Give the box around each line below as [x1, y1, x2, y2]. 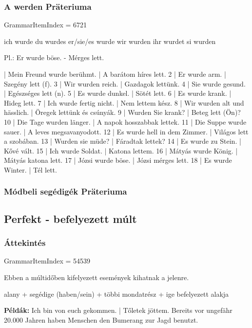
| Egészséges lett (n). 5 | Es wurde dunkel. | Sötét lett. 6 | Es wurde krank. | [4, 88, 232, 98]
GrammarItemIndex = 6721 [4, 20, 87, 30]
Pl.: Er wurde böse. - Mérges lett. [4, 52, 104, 63]
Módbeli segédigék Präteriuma [4, 185, 127, 197]
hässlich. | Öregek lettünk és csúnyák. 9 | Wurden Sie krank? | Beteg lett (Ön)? [4, 107, 241, 117]
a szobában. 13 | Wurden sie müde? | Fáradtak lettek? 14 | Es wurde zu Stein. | [4, 136, 241, 146]
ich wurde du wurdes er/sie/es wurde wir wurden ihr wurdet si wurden [4, 36, 216, 46]
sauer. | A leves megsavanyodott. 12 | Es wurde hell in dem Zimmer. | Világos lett [4, 126, 249, 136]
